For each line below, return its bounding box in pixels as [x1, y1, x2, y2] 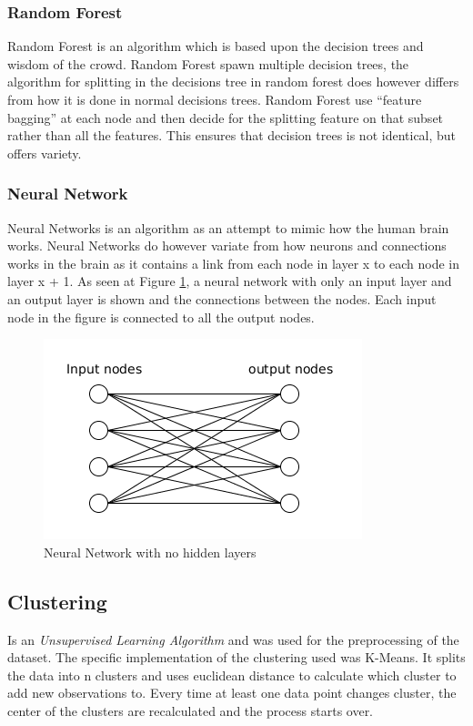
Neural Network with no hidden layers [44, 542, 257, 561]
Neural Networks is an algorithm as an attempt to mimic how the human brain [7, 218, 449, 237]
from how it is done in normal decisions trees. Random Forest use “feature [7, 90, 422, 108]
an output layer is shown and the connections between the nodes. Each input [7, 289, 437, 308]
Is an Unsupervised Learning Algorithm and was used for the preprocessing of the [7, 629, 459, 649]
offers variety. [7, 143, 82, 162]
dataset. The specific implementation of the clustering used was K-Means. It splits [7, 648, 466, 667]
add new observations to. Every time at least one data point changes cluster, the [7, 683, 457, 702]
